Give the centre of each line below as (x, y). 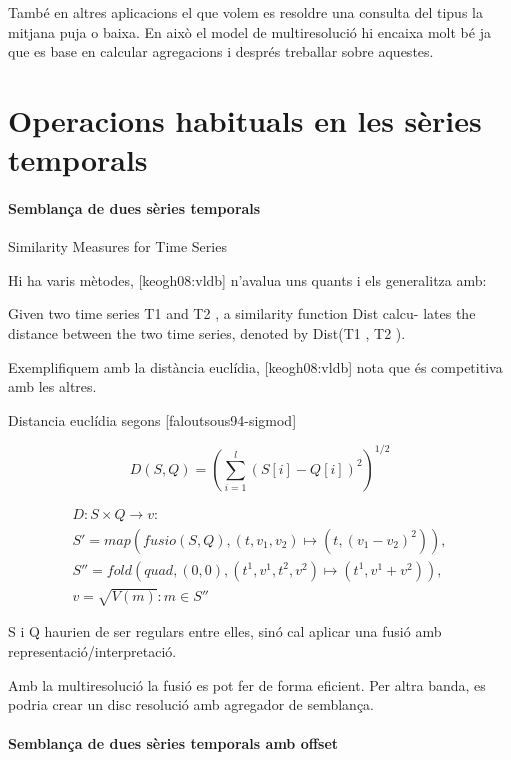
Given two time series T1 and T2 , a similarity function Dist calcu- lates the (242, 313)
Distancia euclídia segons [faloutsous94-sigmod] (152, 419)
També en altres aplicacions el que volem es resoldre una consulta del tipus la (245, 12)
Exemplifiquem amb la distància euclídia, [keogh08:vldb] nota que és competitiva (255, 366)
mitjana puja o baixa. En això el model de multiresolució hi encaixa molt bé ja (249, 31)
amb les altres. (52, 386)
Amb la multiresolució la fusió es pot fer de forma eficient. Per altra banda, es (247, 684)
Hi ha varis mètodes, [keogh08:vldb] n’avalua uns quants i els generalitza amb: (247, 279)
